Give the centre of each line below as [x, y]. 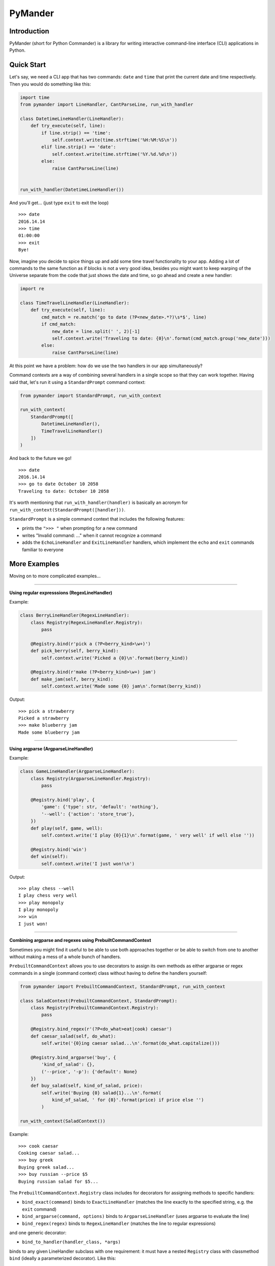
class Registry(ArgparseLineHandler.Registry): [91, 778]
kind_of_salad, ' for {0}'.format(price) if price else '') [128, 1100]
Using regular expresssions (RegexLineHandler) [61, 592]
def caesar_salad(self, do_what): [73, 1036]
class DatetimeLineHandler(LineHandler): [72, 118]
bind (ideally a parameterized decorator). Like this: [63, 1258]
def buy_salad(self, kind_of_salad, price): [87, 1086]
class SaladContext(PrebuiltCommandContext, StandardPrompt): [99, 1001]
